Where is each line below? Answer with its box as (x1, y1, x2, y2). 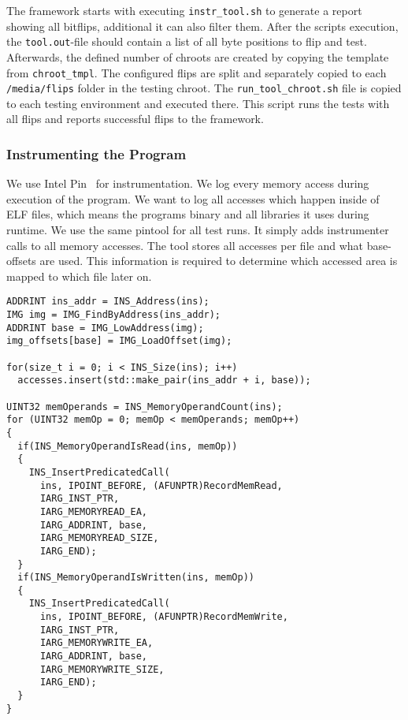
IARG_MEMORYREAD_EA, (39, 505, 147, 517)
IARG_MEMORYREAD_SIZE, (39, 532, 159, 544)
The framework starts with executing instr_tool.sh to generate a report (6, 2, 362, 18)
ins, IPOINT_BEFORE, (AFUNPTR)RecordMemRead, (39, 479, 283, 491)
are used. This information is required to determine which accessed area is (39, 252, 398, 269)
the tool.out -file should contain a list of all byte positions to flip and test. (6, 33, 367, 50)
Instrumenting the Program (6, 144, 187, 163)
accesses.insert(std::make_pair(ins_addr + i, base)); (17, 375, 311, 386)
